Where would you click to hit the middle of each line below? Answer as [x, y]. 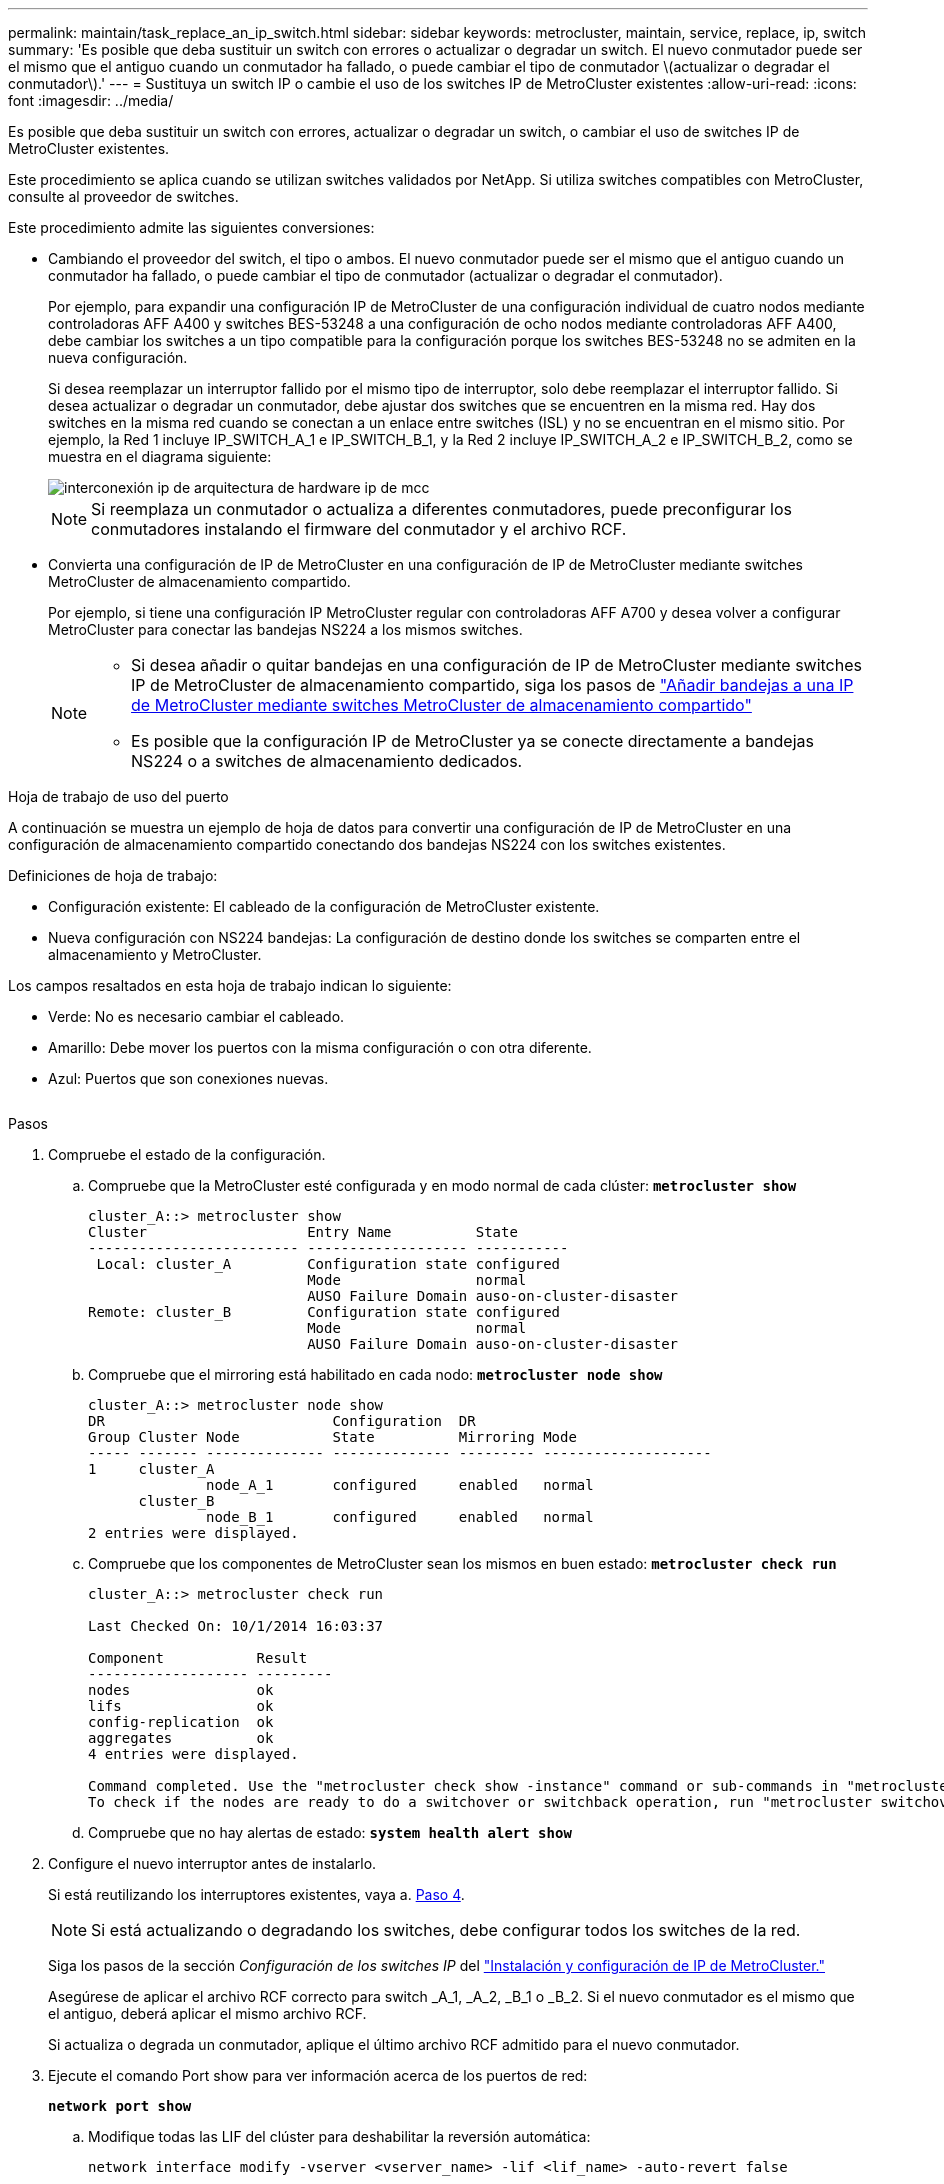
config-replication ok [181, 1722]
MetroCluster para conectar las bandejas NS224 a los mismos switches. [285, 629]
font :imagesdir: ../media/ [91, 100]
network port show [120, 2106]
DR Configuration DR [282, 1421]
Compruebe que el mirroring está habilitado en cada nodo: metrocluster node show [375, 1374]
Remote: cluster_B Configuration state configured [324, 1312]
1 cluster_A [151, 1469]
